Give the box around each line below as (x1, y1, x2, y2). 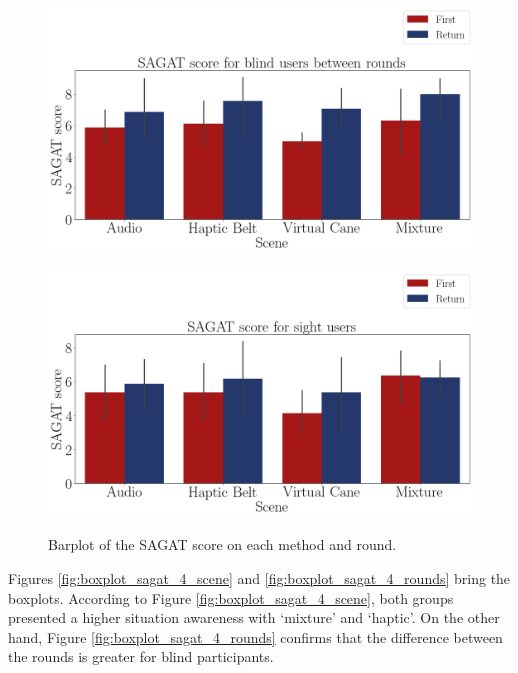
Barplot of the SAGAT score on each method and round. (48, 534, 397, 555)
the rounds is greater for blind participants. (8, 646, 274, 667)
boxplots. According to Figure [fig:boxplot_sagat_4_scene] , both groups (8, 587, 454, 608)
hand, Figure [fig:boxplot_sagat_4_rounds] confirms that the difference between (8, 626, 503, 647)
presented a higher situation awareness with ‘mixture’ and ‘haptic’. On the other (8, 607, 500, 628)
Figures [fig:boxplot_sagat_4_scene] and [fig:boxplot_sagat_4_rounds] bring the (8, 568, 511, 589)
